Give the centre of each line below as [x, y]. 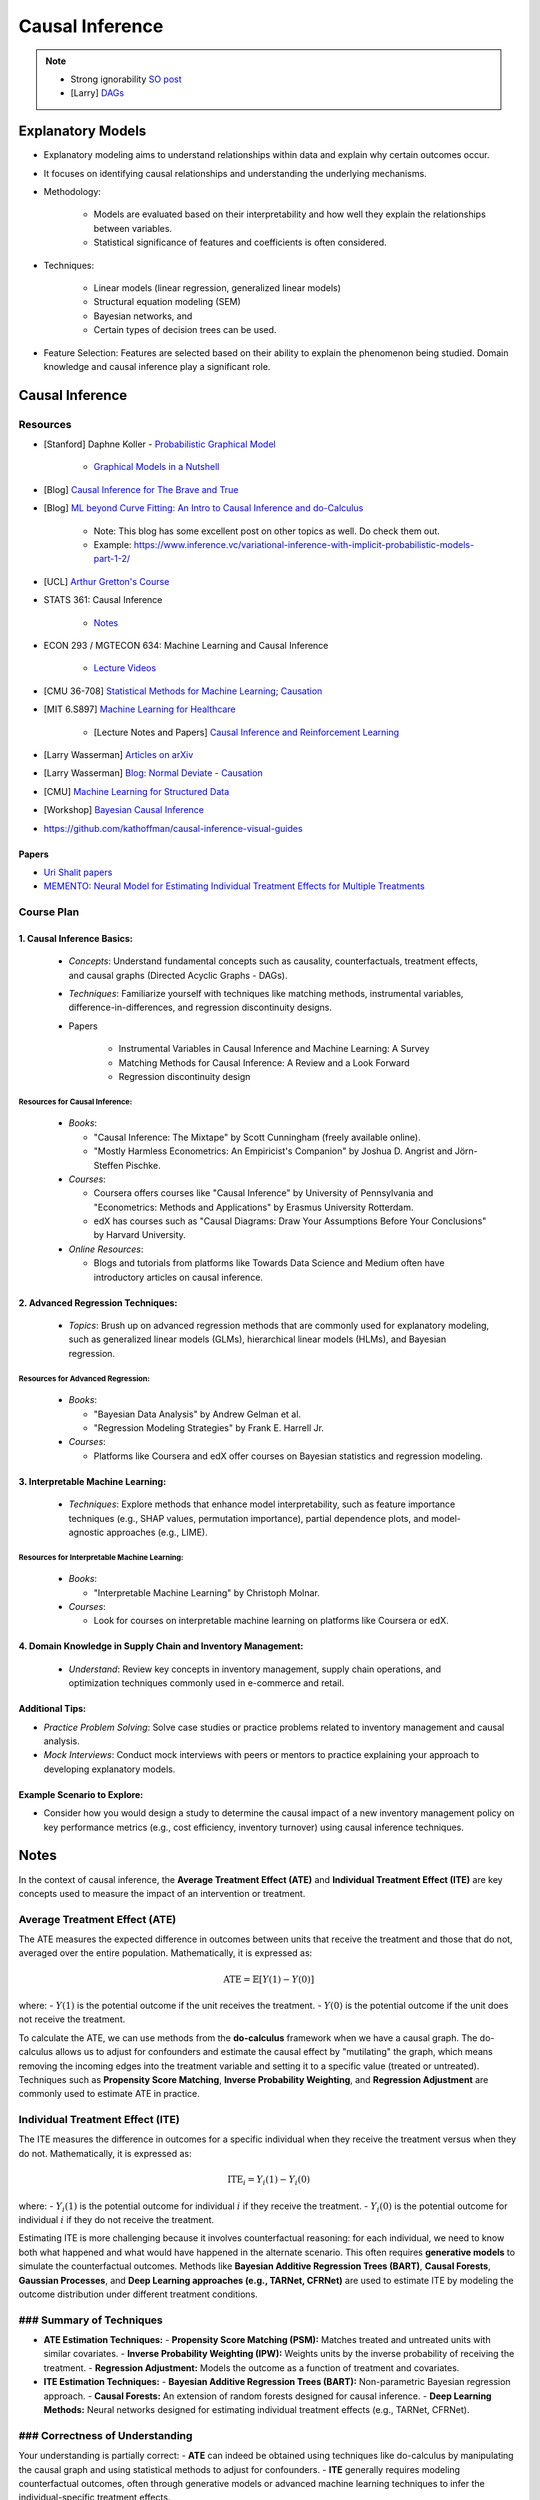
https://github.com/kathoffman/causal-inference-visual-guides [173, 828]
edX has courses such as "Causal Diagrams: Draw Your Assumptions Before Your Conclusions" [290, 1221]
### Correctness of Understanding [105, 2435]
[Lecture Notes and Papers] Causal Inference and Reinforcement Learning [246, 732]
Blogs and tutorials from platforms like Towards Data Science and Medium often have [269, 1263]
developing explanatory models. [109, 1769]
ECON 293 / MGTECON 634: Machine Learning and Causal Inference [186, 645]
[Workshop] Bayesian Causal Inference [124, 810]
